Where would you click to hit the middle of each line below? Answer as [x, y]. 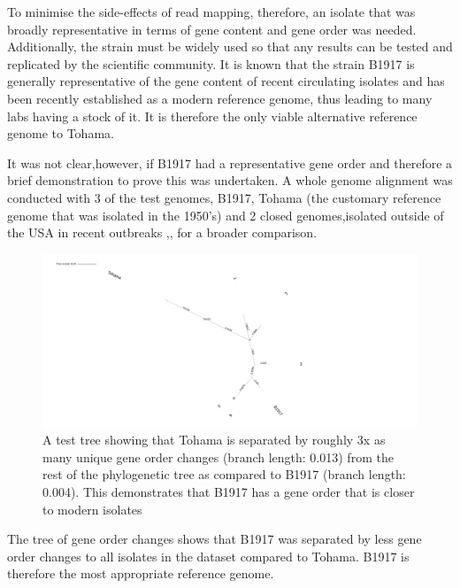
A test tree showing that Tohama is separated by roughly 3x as [214, 440]
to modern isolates [92, 509]
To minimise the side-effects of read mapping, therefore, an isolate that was [211, 12]
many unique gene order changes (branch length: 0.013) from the [218, 456]
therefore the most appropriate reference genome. [141, 573]
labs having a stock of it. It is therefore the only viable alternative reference [212, 116]
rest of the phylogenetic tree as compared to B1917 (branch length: [224, 474]
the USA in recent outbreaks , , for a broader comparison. [162, 232]
